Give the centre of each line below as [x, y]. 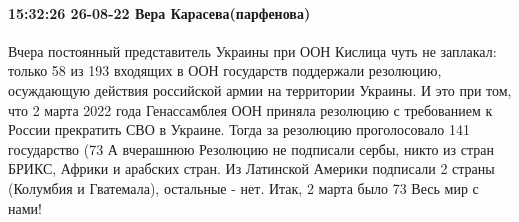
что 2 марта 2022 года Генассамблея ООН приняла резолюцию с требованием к [250, 109]
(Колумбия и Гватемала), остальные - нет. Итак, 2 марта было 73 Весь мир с [243, 187]
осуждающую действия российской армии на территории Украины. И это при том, [260, 89]
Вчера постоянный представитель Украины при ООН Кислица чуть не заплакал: [252, 50]
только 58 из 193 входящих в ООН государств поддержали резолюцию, [225, 70]
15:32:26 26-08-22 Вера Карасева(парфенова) [159, 12]
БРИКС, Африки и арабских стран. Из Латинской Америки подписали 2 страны [251, 168]
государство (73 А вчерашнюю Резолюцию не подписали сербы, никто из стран [251, 148]
